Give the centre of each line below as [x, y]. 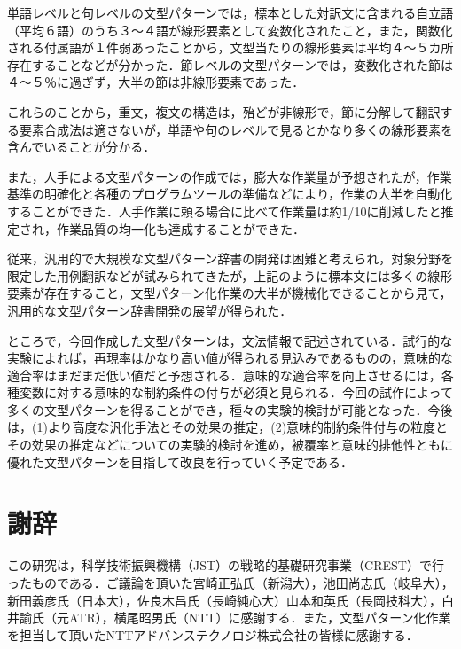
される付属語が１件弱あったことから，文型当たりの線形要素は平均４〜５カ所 [230, 47]
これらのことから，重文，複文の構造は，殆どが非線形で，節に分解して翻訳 [224, 111]
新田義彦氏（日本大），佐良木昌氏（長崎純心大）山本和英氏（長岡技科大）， [224, 600]
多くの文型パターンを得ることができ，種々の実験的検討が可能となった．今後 [230, 409]
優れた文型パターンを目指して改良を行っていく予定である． [180, 461]
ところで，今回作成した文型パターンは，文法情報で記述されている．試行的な [230, 340]
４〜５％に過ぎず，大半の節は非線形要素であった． [156, 82]
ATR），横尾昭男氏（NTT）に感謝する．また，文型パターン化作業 [260, 618]
